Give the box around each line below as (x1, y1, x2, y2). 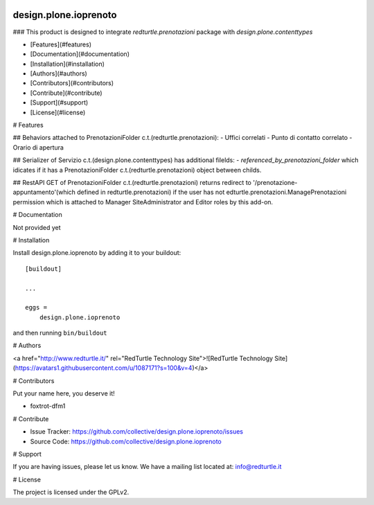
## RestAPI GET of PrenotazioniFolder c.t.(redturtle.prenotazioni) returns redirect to (12, 178, 252, 186)
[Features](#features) (30, 40, 91, 48)
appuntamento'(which (12, 188, 76, 197)
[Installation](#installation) (30, 60, 105, 68)
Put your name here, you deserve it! (12, 389, 115, 398)
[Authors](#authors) (30, 69, 88, 78)
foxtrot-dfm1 (30, 402, 66, 410)
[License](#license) (30, 108, 86, 116)
